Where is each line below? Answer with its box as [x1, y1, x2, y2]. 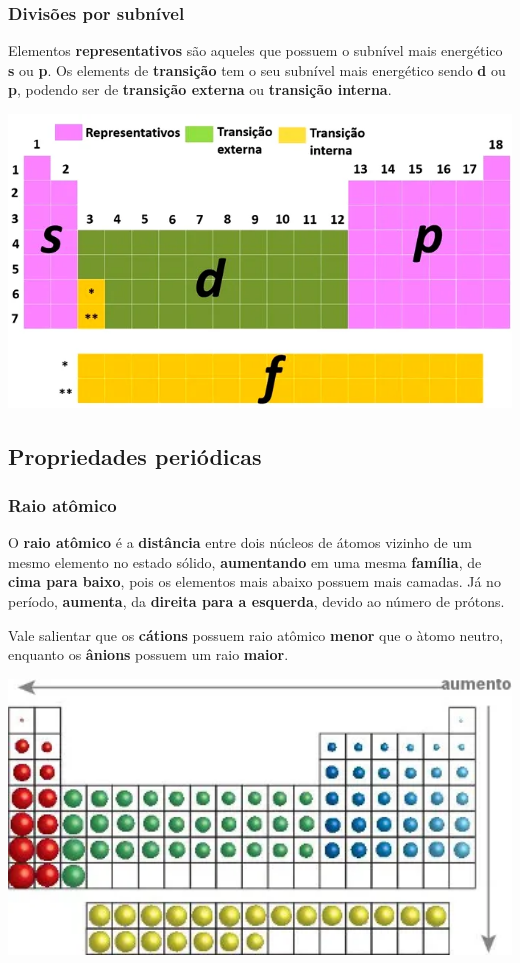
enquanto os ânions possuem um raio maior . [8, 644, 289, 665]
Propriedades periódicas [8, 440, 262, 471]
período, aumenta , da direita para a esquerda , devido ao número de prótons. [8, 590, 505, 611]
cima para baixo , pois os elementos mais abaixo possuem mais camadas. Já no [8, 571, 501, 592]
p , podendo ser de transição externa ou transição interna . [8, 79, 392, 100]
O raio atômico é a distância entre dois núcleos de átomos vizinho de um [8, 532, 472, 553]
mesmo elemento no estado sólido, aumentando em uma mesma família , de [8, 551, 482, 572]
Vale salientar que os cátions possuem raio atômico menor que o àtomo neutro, [8, 624, 504, 645]
